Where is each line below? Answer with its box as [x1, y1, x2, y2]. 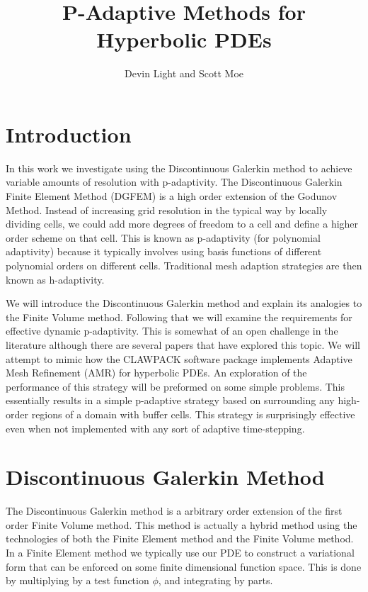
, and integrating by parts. [158, 573, 273, 588]
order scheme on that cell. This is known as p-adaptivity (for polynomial [6, 230, 321, 245]
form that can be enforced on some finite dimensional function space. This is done [6, 559, 362, 574]
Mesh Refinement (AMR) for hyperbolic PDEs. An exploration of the [6, 365, 307, 380]
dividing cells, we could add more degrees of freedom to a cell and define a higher [6, 216, 359, 231]
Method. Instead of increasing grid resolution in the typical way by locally [6, 202, 328, 217]
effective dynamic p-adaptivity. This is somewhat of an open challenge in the [6, 323, 338, 338]
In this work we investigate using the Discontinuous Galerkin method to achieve [6, 160, 352, 175]
